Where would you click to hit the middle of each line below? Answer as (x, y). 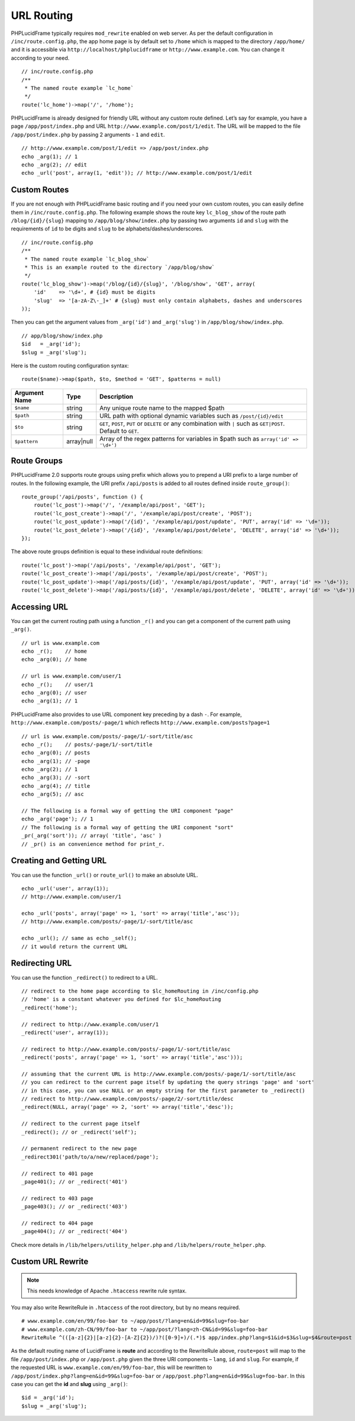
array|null (79, 441)
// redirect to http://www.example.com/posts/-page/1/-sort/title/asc (126, 1049)
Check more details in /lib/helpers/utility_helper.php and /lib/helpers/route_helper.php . (138, 1244)
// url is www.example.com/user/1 (71, 676)
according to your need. (40, 58)
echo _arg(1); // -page (56, 761)
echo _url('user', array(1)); (65, 888)
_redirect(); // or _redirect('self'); (79, 1132)
